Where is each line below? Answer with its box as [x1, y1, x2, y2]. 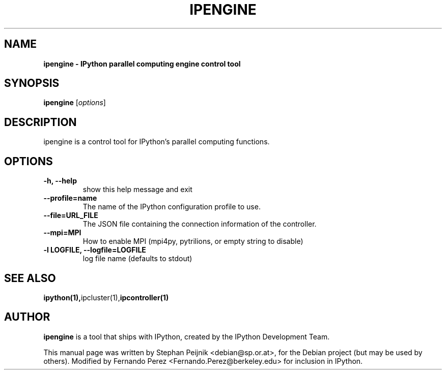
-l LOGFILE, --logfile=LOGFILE [43, 245, 146, 255]
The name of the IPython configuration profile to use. [82, 202, 261, 211]
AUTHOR [4, 310, 50, 324]
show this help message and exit [82, 185, 192, 194]
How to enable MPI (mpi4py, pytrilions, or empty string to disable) [82, 237, 303, 246]
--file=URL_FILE [43, 211, 98, 220]
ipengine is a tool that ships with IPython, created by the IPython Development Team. [43, 332, 330, 341]
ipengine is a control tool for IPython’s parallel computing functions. [43, 137, 270, 146]
